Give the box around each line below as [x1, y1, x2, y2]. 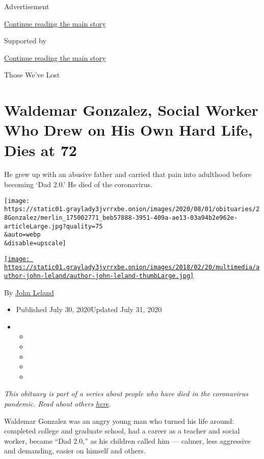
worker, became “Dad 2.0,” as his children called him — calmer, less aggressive [4, 435, 251, 446]
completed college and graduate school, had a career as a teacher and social [4, 425, 240, 436]
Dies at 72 [4, 139, 77, 160]
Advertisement [4, 1, 49, 11]
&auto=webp [4, 231, 41, 239]
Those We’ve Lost [4, 69, 60, 80]
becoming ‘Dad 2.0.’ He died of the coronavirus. [4, 179, 152, 190]
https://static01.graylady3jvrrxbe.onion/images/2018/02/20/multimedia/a [4, 264, 260, 271]
